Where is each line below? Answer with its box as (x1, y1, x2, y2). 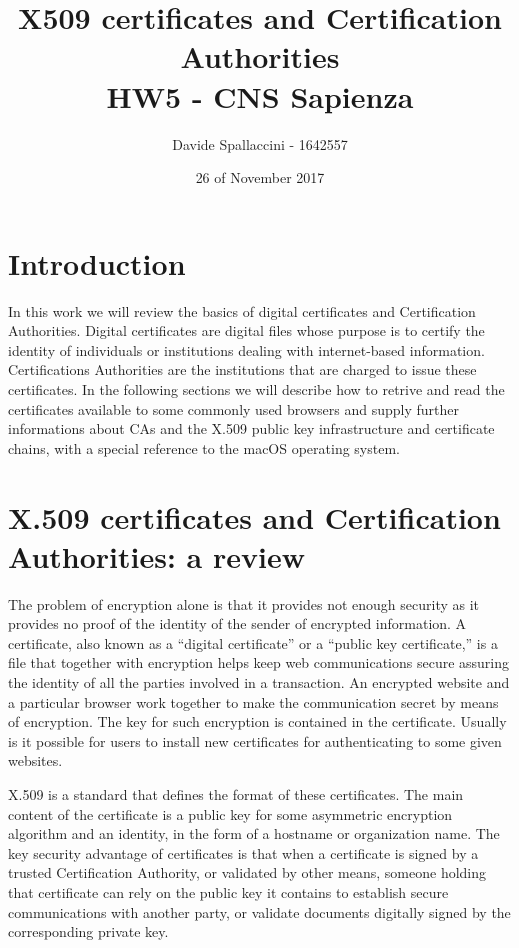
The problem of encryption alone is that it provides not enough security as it (8, 593, 480, 614)
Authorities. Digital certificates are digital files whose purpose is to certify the (8, 320, 485, 341)
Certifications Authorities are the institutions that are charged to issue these (8, 359, 477, 380)
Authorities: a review (8, 535, 305, 576)
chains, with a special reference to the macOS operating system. (8, 437, 400, 458)
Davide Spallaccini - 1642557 (172, 133, 348, 154)
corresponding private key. (8, 921, 169, 942)
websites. (8, 750, 63, 771)
